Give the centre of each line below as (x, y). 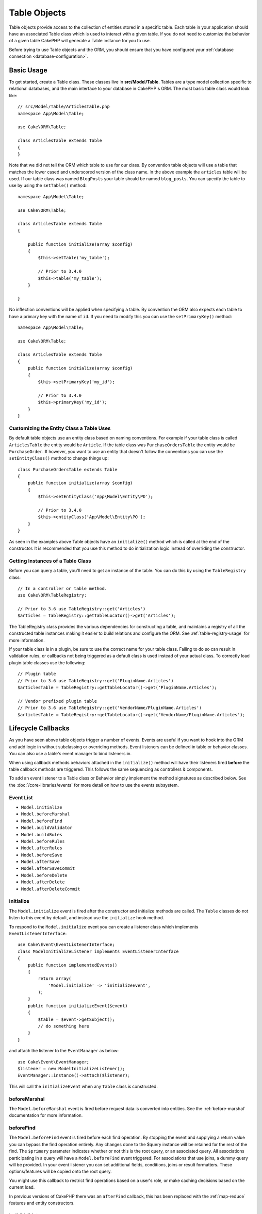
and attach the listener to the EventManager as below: (64, 1051)
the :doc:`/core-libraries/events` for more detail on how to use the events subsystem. (94, 785)
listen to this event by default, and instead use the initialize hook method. (87, 918)
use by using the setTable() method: (48, 185)
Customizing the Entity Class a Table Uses (60, 428)
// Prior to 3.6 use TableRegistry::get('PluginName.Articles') (96, 681)
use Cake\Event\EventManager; (54, 1062)
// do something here (64, 1026)
